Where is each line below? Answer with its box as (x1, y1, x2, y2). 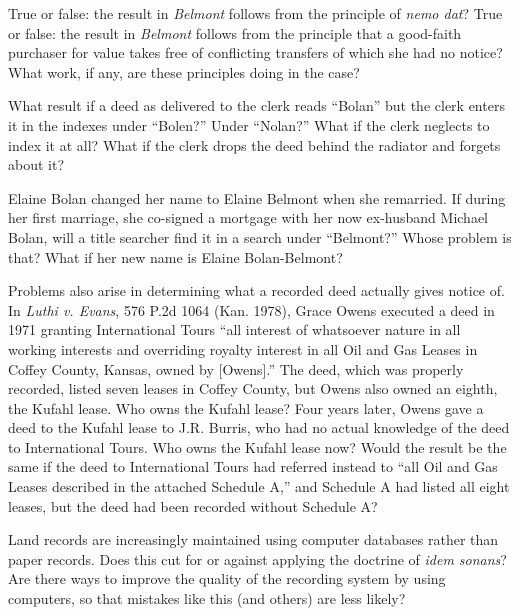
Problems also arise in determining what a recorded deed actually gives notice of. (8, 280, 505, 301)
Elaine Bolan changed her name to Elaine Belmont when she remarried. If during (8, 187, 506, 208)
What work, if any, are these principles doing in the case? (8, 61, 360, 82)
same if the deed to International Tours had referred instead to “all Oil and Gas (8, 456, 498, 477)
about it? (8, 154, 65, 175)
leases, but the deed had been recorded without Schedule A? (8, 495, 378, 516)
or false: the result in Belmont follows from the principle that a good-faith (8, 22, 462, 43)
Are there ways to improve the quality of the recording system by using (8, 568, 446, 589)
